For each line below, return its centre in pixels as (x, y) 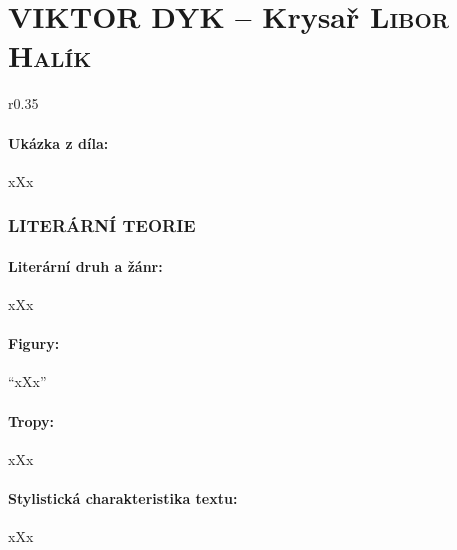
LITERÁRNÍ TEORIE (102, 225)
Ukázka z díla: (58, 142)
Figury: (34, 343)
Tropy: (31, 420)
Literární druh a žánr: (85, 265)
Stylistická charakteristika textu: (123, 497)
